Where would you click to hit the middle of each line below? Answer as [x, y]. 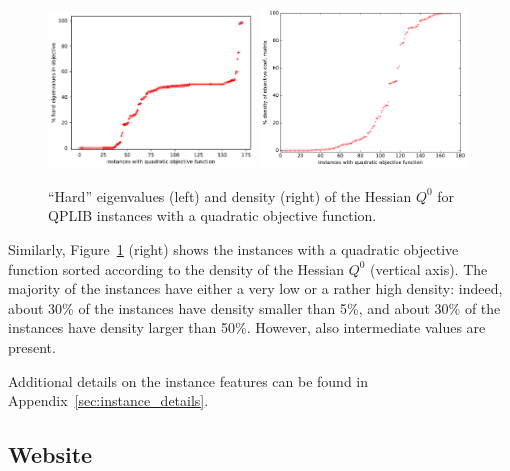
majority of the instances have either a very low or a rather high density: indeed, [255, 288]
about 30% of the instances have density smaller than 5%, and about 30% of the [254, 307]
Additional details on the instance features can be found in [188, 380]
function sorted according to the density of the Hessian [176, 268]
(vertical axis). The [429, 268]
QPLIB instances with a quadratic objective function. [212, 215]
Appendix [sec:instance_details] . [108, 400]
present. [32, 347]
